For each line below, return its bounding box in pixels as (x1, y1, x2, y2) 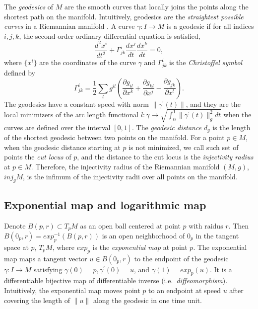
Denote (4, 220, 26, 231)
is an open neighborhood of (102, 231, 185, 241)
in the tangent (195, 231, 239, 241)
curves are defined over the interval (4, 122, 111, 132)
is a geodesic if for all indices (166, 21, 254, 31)
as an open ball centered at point (80, 220, 181, 231)
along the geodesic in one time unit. (93, 295, 202, 305)
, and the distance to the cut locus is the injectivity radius (77, 152, 254, 162)
